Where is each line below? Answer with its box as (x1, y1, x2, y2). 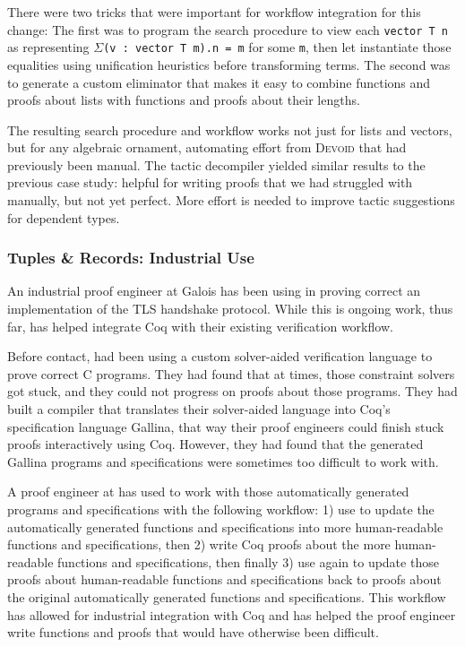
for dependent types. (7, 208, 120, 227)
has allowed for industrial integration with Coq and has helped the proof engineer (7, 605, 456, 624)
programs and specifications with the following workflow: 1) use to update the (7, 500, 435, 518)
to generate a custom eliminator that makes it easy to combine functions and (7, 73, 431, 91)
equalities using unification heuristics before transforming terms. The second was (7, 55, 451, 73)
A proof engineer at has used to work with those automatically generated (7, 482, 409, 501)
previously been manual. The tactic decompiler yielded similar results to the (7, 155, 426, 174)
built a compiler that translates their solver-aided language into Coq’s (7, 400, 391, 418)
